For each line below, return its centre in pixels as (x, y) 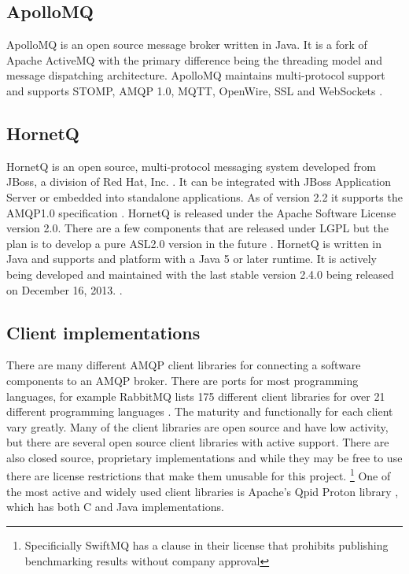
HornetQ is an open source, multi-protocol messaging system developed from (191, 166)
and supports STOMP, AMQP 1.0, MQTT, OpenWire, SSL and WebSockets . (195, 90)
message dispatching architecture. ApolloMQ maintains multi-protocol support (196, 75)
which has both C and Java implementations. (115, 507)
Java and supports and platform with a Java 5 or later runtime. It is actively (192, 259)
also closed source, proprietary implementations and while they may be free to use (204, 457)
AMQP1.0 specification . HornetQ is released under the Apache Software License (201, 212)
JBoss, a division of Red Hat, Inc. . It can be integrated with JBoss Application (199, 181)
